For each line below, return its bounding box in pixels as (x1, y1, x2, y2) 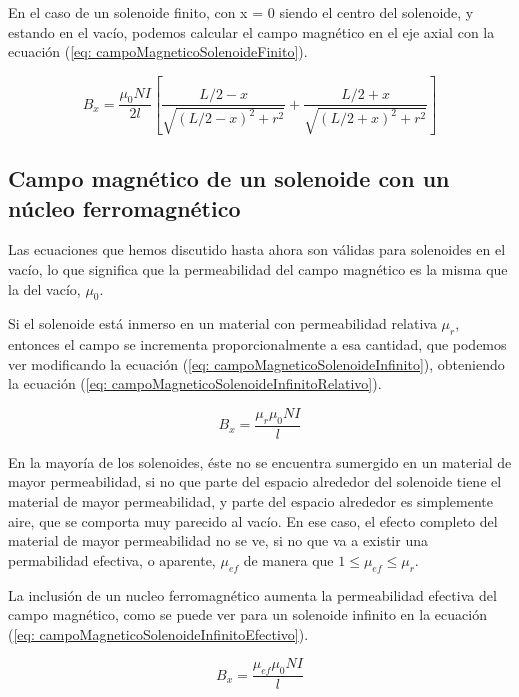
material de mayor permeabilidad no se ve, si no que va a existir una (8, 530, 428, 551)
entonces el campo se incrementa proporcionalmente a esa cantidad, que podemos (8, 334, 507, 355)
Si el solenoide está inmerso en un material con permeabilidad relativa (8, 313, 437, 334)
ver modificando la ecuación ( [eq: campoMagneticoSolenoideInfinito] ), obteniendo (8, 353, 505, 374)
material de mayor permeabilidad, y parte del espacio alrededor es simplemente (8, 490, 493, 511)
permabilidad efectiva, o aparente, (8, 549, 216, 570)
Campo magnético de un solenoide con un (8, 163, 450, 194)
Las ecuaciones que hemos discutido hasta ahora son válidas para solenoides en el (8, 239, 506, 260)
